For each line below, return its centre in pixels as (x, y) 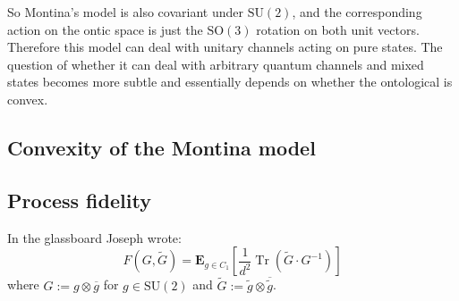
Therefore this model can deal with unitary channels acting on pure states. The (225, 47)
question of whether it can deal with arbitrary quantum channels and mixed (216, 64)
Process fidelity (79, 200)
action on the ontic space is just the (105, 29)
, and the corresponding (357, 12)
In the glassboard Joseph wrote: (94, 237)
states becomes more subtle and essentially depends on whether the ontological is (230, 82)
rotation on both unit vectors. (338, 29)
